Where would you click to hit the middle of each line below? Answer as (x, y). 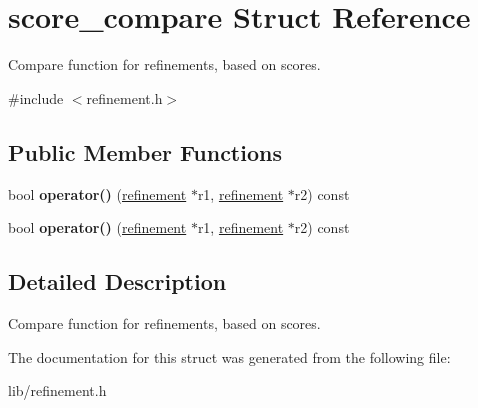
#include (36, 97)
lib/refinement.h (57, 390)
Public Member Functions (145, 151)
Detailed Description (117, 281)
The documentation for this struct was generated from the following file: (229, 356)
